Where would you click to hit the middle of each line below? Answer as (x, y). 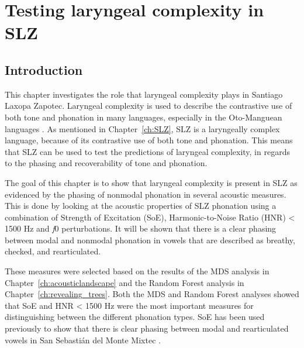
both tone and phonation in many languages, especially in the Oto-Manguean (144, 117)
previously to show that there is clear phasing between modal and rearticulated (147, 328)
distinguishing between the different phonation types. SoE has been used (135, 317)
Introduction (44, 69)
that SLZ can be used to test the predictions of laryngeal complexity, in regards (147, 151)
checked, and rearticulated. (53, 251)
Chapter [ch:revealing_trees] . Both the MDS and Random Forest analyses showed (152, 294)
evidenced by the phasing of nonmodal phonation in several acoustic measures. (146, 194)
